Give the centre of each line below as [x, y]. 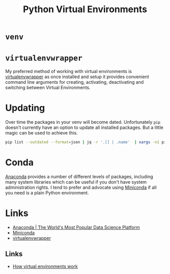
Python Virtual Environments [85, 9]
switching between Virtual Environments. [48, 88]
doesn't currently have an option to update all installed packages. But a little [84, 127]
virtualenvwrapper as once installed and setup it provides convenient [77, 77]
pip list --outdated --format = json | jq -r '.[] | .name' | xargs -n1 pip [87, 142]
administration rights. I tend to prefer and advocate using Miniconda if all [81, 187]
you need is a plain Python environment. [47, 193]
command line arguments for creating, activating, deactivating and [75, 82]
